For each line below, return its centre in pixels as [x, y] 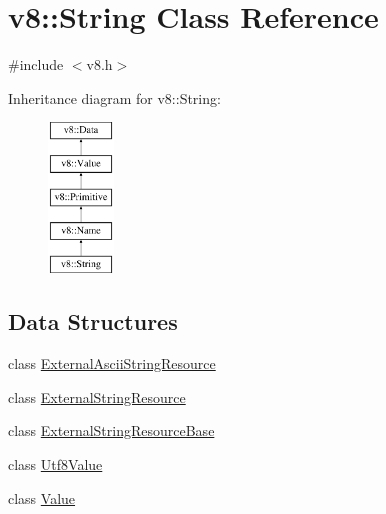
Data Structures [93, 321]
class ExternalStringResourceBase [111, 430]
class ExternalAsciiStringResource [112, 363]
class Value [42, 497]
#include [36, 64]
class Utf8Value [55, 464]
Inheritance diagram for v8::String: [114, 97]
